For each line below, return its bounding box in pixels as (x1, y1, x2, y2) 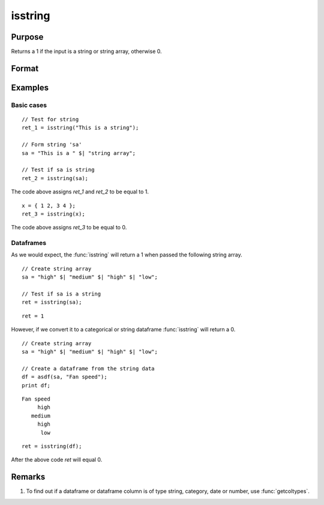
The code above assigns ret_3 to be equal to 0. (11, 224, 127, 231)
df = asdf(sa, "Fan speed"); (22, 373, 107, 381)
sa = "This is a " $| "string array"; (22, 150, 136, 156)
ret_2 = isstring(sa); (22, 175, 89, 181)
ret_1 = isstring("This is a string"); (22, 124, 139, 132)
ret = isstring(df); (22, 443, 82, 450)
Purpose (11, 32, 44, 42)
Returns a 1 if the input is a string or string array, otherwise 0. (11, 48, 162, 55)
